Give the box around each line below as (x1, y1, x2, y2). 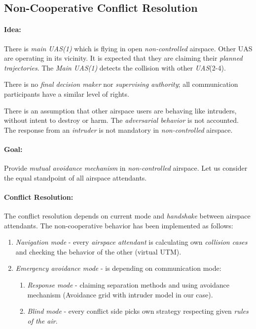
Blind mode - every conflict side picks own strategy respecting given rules (27, 306, 249, 316)
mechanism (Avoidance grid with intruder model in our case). (27, 289, 213, 299)
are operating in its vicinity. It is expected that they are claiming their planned (4, 53, 243, 63)
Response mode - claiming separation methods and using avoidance (27, 280, 229, 290)
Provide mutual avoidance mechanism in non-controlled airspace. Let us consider (4, 163, 248, 173)
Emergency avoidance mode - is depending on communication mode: (15, 263, 221, 273)
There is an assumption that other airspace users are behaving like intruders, (4, 105, 237, 115)
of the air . (27, 315, 58, 326)
